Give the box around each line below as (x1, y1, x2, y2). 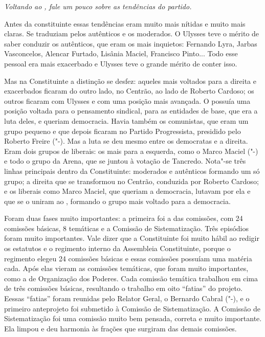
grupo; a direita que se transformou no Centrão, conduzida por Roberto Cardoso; (4, 175, 259, 186)
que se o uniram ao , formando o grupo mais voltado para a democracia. (4, 195, 231, 206)
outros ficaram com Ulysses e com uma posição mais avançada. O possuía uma (4, 95, 251, 106)
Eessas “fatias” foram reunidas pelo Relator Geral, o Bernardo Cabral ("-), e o (4, 293, 250, 304)
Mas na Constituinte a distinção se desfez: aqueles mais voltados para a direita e (4, 75, 256, 86)
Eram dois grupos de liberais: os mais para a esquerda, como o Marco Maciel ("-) (4, 145, 258, 156)
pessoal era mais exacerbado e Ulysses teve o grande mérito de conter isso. (4, 58, 237, 69)
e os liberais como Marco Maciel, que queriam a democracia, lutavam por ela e (4, 186, 251, 196)
